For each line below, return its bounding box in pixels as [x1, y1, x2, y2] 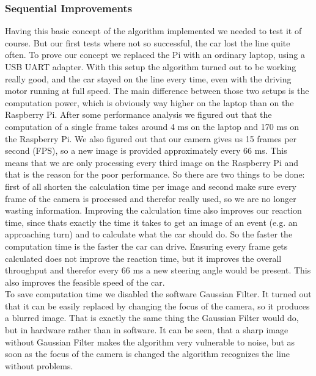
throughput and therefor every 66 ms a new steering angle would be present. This [5, 264, 311, 277]
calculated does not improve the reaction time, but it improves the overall [5, 251, 282, 264]
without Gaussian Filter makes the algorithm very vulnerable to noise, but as [5, 335, 295, 348]
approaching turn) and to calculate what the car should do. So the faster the [5, 228, 293, 240]
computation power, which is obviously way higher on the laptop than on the [5, 96, 294, 109]
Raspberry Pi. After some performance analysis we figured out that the [5, 108, 272, 121]
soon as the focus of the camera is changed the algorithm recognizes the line [5, 347, 290, 360]
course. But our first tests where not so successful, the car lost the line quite [5, 36, 290, 49]
